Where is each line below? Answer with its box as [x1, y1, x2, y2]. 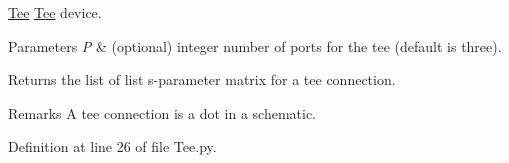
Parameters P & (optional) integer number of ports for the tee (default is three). [8, 35, 502, 56]
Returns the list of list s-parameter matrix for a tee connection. [8, 69, 396, 90]
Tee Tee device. [8, 2, 102, 22]
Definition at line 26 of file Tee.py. [8, 136, 217, 157]
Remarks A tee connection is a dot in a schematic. [8, 102, 317, 123]
